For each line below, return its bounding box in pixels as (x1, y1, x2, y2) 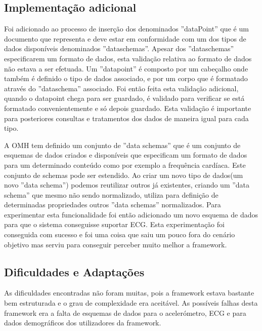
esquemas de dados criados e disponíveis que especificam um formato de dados (4, 150, 247, 160)
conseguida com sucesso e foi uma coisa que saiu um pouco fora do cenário (4, 229, 235, 240)
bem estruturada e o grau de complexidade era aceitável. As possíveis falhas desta (4, 298, 258, 308)
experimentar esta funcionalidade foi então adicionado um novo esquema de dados (4, 209, 258, 219)
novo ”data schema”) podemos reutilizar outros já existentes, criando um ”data (4, 179, 250, 190)
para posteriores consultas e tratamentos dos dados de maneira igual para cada (4, 113, 249, 123)
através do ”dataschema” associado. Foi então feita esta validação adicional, (4, 83, 239, 93)
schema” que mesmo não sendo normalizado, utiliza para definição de (4, 189, 219, 200)
